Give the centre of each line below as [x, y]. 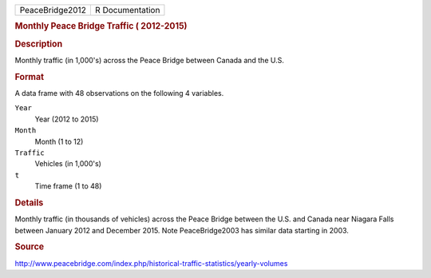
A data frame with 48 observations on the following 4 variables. [119, 93]
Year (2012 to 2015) [67, 119]
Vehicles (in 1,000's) [68, 164]
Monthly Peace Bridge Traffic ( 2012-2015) [101, 26]
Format [29, 77]
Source [30, 247]
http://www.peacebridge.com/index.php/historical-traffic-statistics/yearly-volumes [151, 263]
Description [39, 44]
